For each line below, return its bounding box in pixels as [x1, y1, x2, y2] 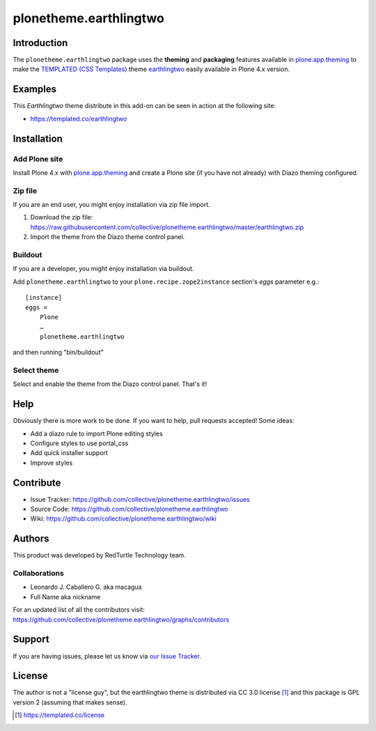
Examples [13, 84, 57, 95]
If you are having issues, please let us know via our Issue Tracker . [13, 652, 202, 660]
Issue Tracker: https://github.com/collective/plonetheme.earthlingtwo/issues [30, 495, 250, 503]
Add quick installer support [30, 449, 108, 457]
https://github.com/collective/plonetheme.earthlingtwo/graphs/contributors [13, 615, 230, 624]
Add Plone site [13, 154, 63, 164]
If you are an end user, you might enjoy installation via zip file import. [13, 201, 210, 209]
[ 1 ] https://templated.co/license [15, 711, 104, 719]
